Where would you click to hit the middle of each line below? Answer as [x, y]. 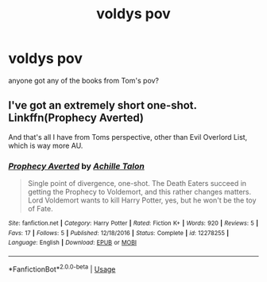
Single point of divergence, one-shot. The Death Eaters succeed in [137, 183]
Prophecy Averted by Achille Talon [76, 166]
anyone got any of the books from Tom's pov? [84, 80]
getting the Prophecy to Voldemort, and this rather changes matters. [139, 192]
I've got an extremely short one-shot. [103, 105]
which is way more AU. [46, 145]
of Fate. [40, 209]
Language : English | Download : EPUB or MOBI [73, 243]
